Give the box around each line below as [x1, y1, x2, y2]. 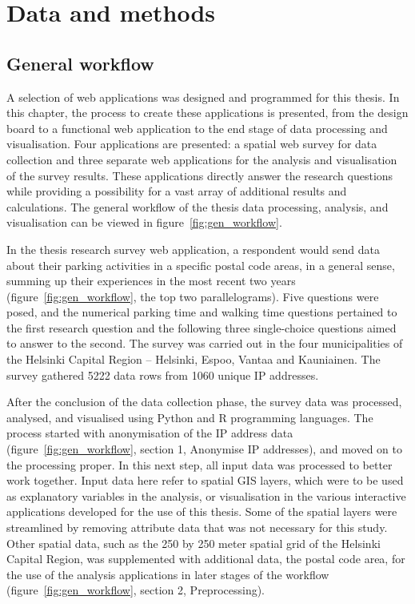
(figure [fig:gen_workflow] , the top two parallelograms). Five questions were [6, 288, 379, 304]
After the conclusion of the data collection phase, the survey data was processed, [6, 393, 402, 410]
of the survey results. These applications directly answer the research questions [6, 167, 393, 183]
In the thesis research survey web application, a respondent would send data [6, 240, 380, 257]
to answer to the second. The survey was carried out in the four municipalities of [6, 335, 403, 352]
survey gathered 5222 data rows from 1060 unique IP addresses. [6, 366, 319, 383]
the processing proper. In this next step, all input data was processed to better [6, 456, 393, 473]
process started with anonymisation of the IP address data [6, 425, 293, 441]
